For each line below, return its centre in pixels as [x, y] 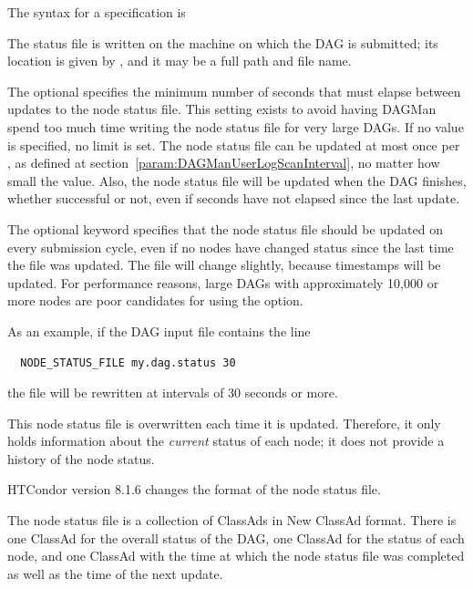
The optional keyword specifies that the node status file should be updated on [226, 228]
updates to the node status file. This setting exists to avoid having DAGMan [222, 109]
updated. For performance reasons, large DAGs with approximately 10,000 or [223, 282]
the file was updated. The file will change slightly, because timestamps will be [224, 265]
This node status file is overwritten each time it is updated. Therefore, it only [224, 423]
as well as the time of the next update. [115, 573]
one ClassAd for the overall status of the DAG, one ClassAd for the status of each [236, 537]
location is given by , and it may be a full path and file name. [180, 61]
